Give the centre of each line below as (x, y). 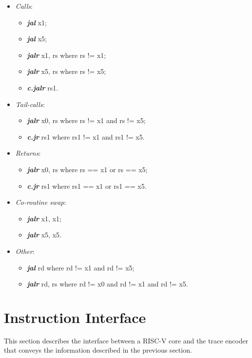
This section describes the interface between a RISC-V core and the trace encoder (126, 340)
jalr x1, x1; (44, 218)
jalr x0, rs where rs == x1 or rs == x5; (87, 169)
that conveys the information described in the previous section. (98, 350)
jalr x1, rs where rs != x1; (67, 55)
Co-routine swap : (41, 202)
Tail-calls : (30, 104)
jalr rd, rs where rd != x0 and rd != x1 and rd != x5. (107, 284)
